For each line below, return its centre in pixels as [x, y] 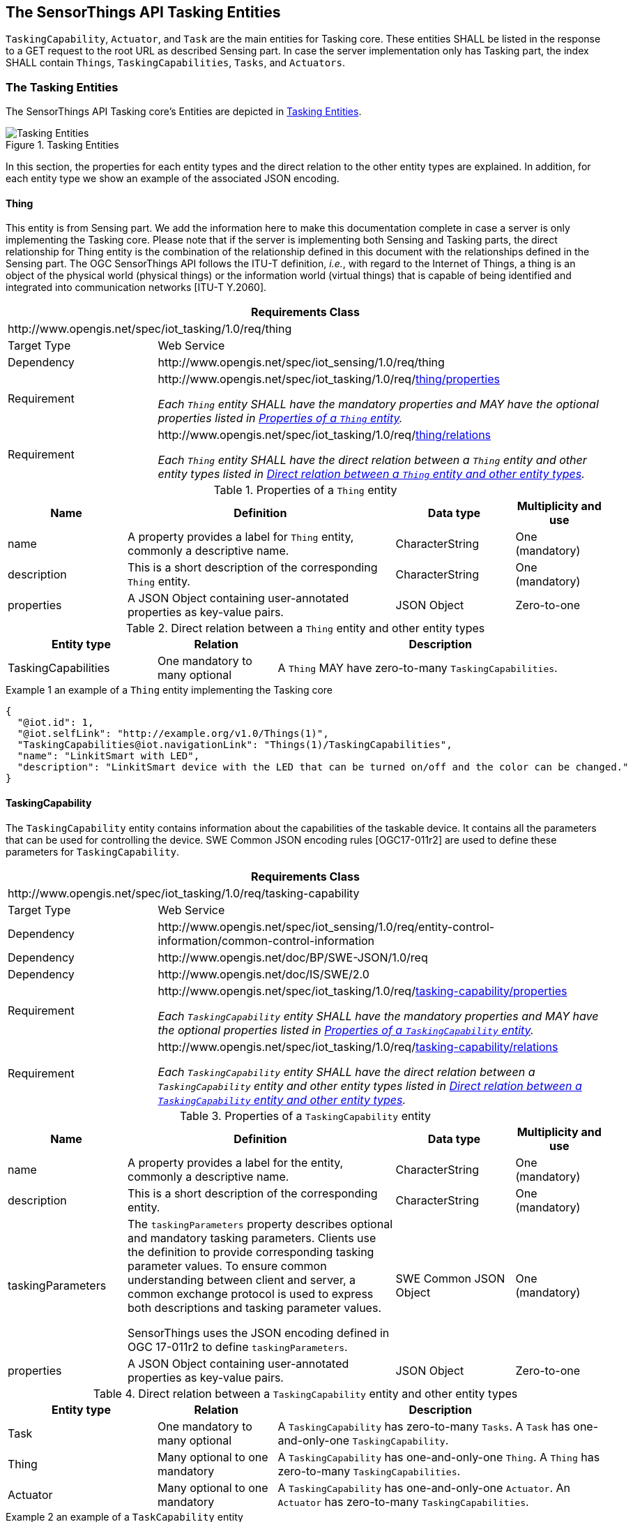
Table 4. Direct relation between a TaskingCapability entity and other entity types [305, 1393]
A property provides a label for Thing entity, [241, 537]
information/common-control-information [266, 940]
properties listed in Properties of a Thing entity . [280, 418]
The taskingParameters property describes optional [260, 1224]
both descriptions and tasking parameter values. [254, 1307]
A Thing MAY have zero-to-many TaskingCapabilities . [418, 668]
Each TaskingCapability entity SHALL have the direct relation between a [346, 1072]
